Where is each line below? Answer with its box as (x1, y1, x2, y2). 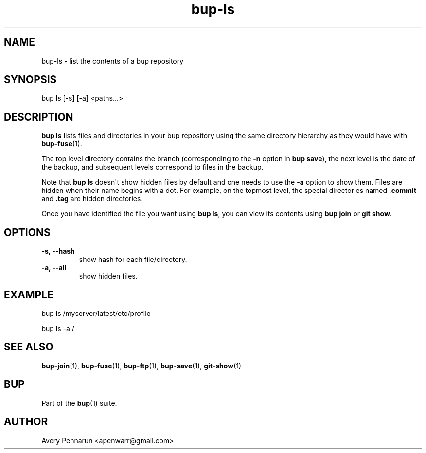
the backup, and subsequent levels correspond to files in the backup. (41, 163, 264, 172)
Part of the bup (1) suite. (41, 399, 117, 407)
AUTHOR (4, 416, 48, 428)
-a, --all (41, 263, 67, 272)
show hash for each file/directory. (79, 255, 187, 264)
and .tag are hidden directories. (41, 194, 143, 203)
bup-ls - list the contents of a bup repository (41, 56, 184, 65)
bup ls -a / (41, 324, 74, 332)
